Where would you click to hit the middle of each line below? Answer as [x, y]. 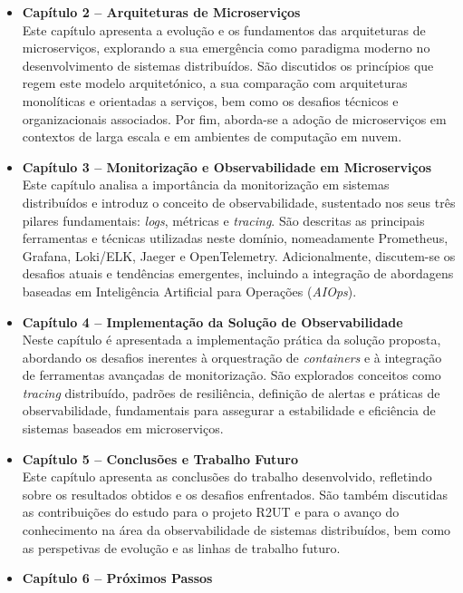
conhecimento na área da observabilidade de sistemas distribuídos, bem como [236, 530]
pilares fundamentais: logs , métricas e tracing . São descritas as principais [223, 220]
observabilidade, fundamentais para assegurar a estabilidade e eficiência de [229, 410]
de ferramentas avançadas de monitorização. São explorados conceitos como [231, 375]
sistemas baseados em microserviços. [123, 428]
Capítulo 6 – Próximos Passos [117, 578]
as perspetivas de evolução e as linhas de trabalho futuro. [181, 547]
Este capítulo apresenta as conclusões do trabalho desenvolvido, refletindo [227, 476]
